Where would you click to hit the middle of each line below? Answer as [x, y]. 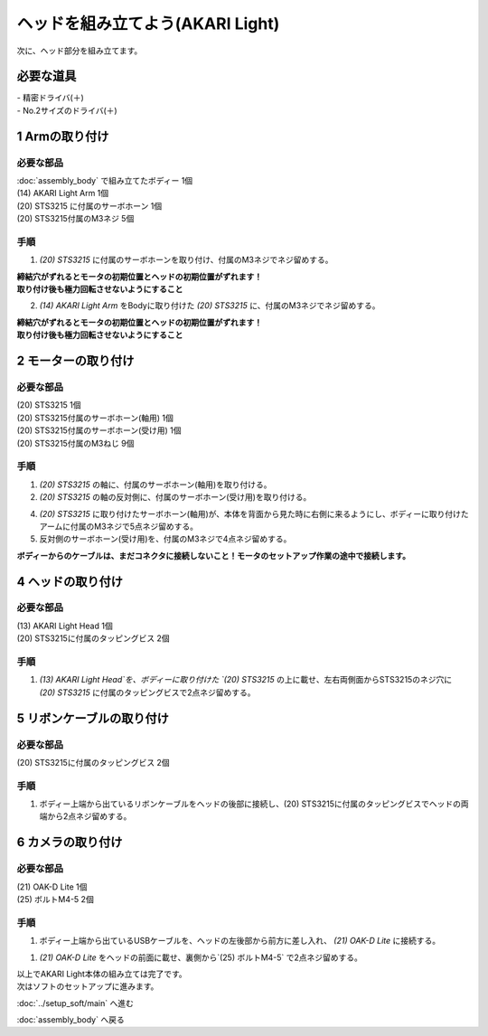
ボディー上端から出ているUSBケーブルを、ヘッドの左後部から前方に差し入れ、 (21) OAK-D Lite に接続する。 [240, 941]
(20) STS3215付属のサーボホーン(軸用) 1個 [95, 418]
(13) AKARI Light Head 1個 [65, 626]
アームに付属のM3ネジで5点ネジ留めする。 [119, 526]
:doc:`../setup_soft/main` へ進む [75, 1003]
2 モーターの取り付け [75, 361]
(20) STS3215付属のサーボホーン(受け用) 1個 [99, 430]
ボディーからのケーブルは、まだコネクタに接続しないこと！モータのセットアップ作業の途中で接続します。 [214, 555]
